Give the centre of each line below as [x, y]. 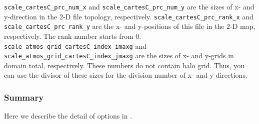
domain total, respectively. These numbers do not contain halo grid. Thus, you [124, 65]
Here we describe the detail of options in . [68, 116]
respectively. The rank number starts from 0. [73, 36]
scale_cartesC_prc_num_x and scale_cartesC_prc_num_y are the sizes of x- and [129, 6]
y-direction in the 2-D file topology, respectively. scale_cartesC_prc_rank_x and [129, 16]
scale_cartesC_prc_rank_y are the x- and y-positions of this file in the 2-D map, [130, 26]
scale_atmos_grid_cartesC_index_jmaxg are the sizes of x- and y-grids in [119, 56]
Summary [24, 97]
